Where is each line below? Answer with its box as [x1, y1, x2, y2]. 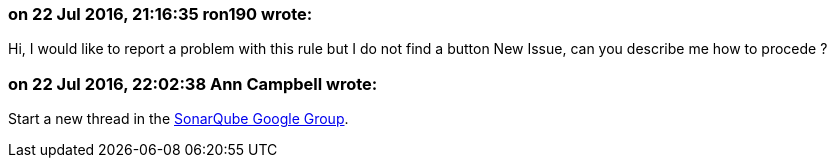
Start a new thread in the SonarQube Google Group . [8, 110, 349, 128]
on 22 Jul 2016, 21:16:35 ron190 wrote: [8, 4, 313, 24]
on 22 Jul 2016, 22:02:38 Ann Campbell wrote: [8, 73, 378, 94]
